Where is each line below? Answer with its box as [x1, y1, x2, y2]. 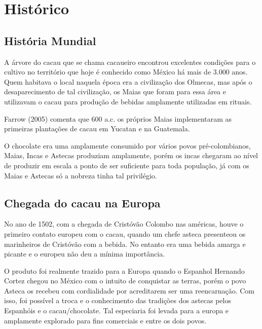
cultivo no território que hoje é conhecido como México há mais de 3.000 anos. [4, 66, 248, 77]
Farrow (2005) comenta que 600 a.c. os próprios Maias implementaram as [4, 113, 232, 124]
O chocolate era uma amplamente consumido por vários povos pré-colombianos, [4, 140, 251, 151]
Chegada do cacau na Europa [4, 195, 161, 210]
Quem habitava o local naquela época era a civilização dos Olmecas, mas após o [4, 76, 252, 87]
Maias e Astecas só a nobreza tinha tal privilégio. [4, 170, 157, 180]
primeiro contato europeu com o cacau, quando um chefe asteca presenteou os [4, 228, 246, 239]
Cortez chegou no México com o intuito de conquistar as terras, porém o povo [4, 275, 246, 286]
